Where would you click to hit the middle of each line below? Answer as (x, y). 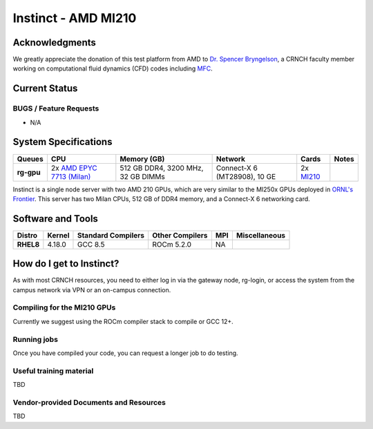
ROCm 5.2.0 (172, 244)
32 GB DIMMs (142, 176)
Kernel (58, 235)
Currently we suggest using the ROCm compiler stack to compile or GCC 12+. (123, 321)
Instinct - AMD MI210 (75, 18)
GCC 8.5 (91, 244)
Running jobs (36, 339)
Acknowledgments (55, 42)
